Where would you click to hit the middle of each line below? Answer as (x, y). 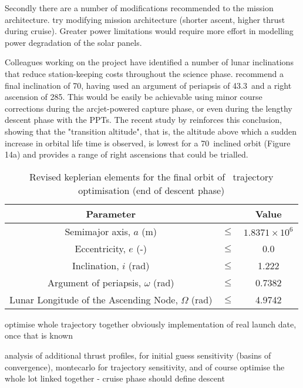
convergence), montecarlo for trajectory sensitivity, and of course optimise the (145, 367)
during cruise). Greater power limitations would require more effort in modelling (149, 31)
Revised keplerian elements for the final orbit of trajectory (151, 176)
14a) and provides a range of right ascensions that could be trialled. (127, 154)
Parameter (111, 213)
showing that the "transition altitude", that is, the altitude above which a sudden (151, 131)
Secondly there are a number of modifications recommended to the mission (139, 8)
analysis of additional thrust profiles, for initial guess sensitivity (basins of (138, 355)
